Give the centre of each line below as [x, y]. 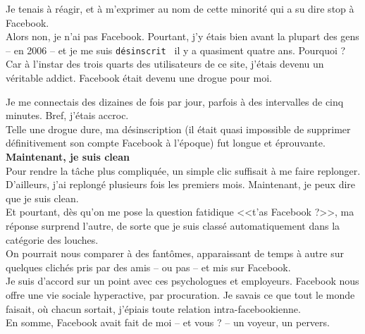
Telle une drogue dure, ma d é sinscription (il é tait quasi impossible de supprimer [178, 129]
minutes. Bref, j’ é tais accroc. [67, 115]
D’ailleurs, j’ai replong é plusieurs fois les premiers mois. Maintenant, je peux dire [181, 184]
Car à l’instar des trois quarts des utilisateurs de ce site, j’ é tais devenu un [165, 64]
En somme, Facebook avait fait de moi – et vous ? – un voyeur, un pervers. [168, 322]
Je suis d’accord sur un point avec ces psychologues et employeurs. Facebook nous [182, 281]
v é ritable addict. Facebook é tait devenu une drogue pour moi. [139, 78]
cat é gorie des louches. [52, 239]
